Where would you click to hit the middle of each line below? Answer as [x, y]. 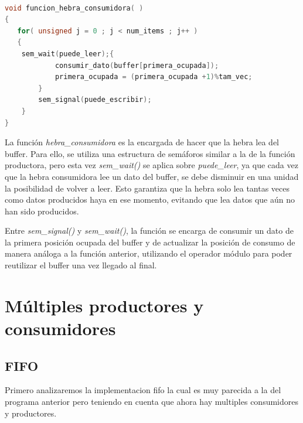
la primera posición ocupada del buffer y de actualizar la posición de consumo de [150, 242]
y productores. [31, 413]
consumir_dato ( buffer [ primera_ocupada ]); [137, 65]
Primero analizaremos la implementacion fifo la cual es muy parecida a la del [143, 390]
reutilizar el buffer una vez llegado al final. [81, 265]
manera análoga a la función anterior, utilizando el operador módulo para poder [149, 253]
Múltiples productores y [104, 305]
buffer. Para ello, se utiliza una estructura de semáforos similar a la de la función [150, 153]
